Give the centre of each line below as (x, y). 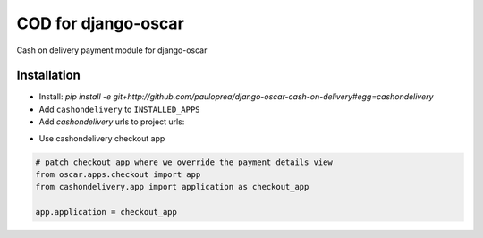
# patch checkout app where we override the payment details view (184, 162)
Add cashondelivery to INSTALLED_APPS (119, 109)
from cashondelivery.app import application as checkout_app (172, 187)
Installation (48, 76)
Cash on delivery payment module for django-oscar (112, 50)
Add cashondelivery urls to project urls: (112, 122)
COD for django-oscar (101, 23)
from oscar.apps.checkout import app (118, 174)
